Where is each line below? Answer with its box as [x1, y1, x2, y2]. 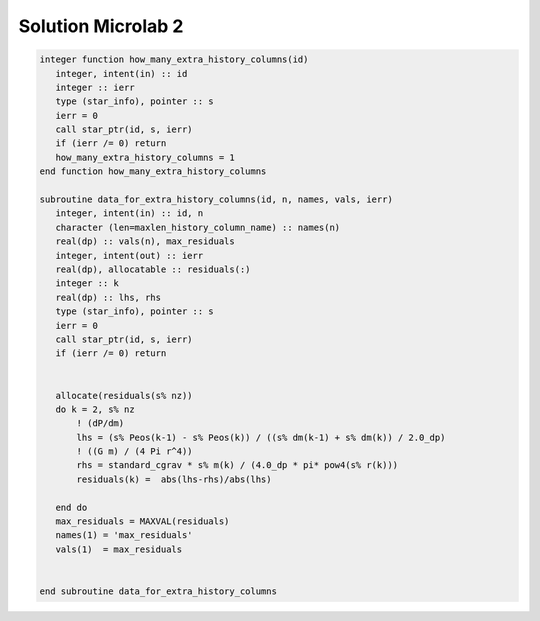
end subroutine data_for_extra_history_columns [39, 585, 277, 597]
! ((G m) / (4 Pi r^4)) [76, 446, 194, 457]
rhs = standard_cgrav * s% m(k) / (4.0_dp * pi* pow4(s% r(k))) [76, 460, 399, 471]
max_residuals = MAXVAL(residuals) [55, 516, 230, 527]
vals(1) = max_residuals [55, 543, 183, 555]
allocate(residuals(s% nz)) [55, 390, 194, 401]
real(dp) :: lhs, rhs [55, 291, 162, 303]
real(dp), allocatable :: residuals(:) [55, 264, 251, 275]
